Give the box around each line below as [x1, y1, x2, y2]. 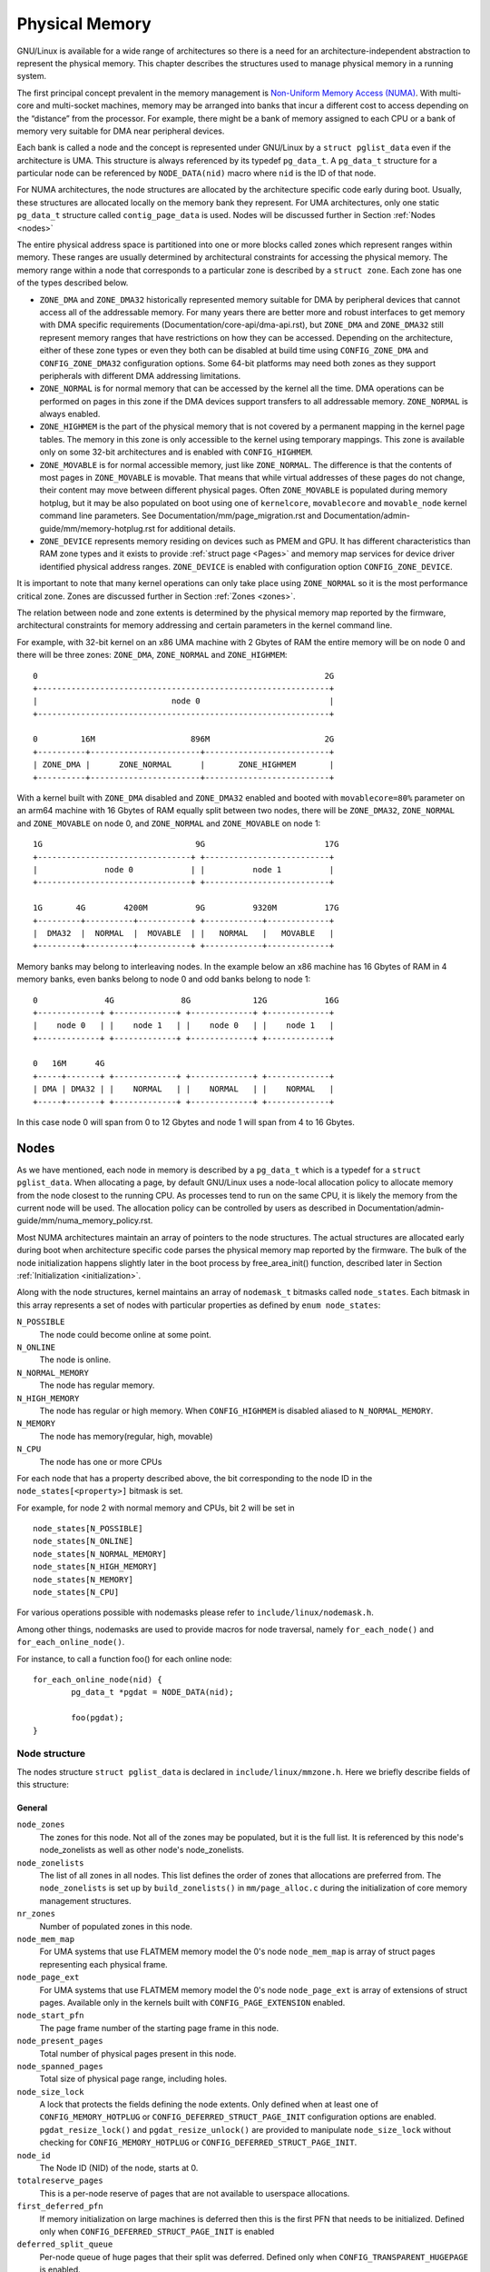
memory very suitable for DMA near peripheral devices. [16, 125, 225, 136]
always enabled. [39, 409, 101, 420]
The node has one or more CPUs [39, 1456, 162, 1467]
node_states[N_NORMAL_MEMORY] [33, 1549, 168, 1559]
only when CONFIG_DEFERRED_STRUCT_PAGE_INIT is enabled [39, 2226, 275, 2237]
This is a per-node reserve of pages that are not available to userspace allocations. [39, 2187, 350, 2198]
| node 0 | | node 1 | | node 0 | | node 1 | [33, 1021, 335, 1031]
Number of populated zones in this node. [39, 1920, 193, 1931]
